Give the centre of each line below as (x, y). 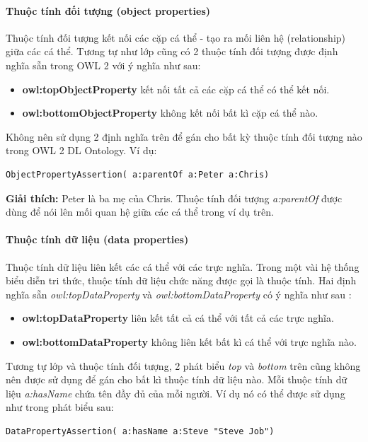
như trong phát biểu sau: (60, 407)
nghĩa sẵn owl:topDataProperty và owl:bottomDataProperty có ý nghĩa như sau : (179, 294)
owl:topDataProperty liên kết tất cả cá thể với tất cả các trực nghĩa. (178, 318)
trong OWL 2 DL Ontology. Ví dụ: (81, 150)
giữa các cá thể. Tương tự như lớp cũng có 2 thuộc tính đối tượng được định (172, 51)
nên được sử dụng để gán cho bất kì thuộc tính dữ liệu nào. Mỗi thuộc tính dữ (177, 379)
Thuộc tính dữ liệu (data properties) (97, 239)
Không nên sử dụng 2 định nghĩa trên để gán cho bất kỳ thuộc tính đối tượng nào (184, 136)
